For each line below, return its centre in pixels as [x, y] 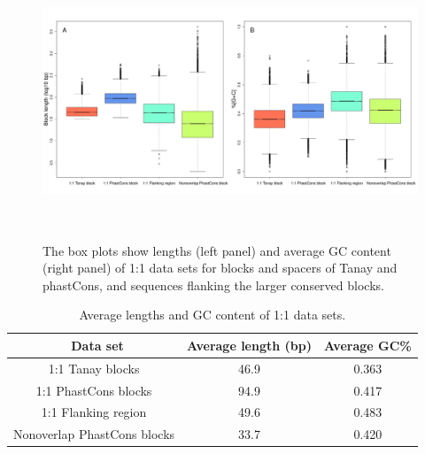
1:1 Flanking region [94, 412]
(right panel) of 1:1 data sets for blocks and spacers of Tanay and [220, 268]
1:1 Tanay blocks [94, 368]
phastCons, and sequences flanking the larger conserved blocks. [213, 285]
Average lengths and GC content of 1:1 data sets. [212, 315]
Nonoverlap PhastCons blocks [94, 434]
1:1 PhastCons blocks [94, 390]
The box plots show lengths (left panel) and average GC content [217, 250]
